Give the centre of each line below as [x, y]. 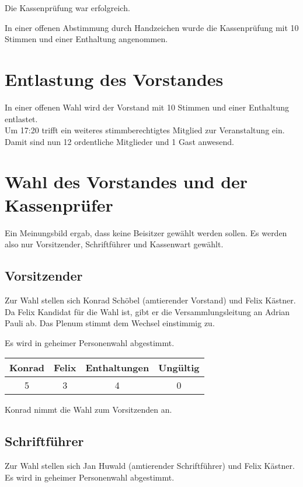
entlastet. [21, 118]
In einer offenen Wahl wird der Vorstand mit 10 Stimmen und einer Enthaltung [147, 107]
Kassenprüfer [59, 204]
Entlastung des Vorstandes [114, 79]
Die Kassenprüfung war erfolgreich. [67, 8]
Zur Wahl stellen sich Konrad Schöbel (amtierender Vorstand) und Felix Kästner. [150, 300]
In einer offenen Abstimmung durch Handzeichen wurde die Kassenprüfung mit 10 [152, 27]
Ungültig [179, 368]
